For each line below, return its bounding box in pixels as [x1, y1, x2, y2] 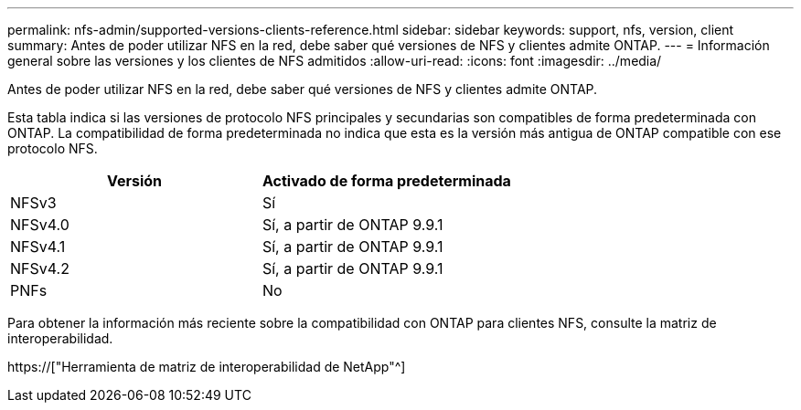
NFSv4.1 [10, 237, 66, 256]
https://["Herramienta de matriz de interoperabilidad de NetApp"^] [7, 359, 406, 374]
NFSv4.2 [10, 259, 69, 278]
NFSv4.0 [10, 216, 69, 234]
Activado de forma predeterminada [262, 172, 511, 190]
